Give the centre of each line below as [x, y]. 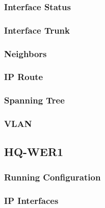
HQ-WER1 [34, 152]
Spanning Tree [34, 100]
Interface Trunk [37, 30]
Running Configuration [52, 177]
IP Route [24, 77]
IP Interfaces [31, 200]
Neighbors [25, 53]
